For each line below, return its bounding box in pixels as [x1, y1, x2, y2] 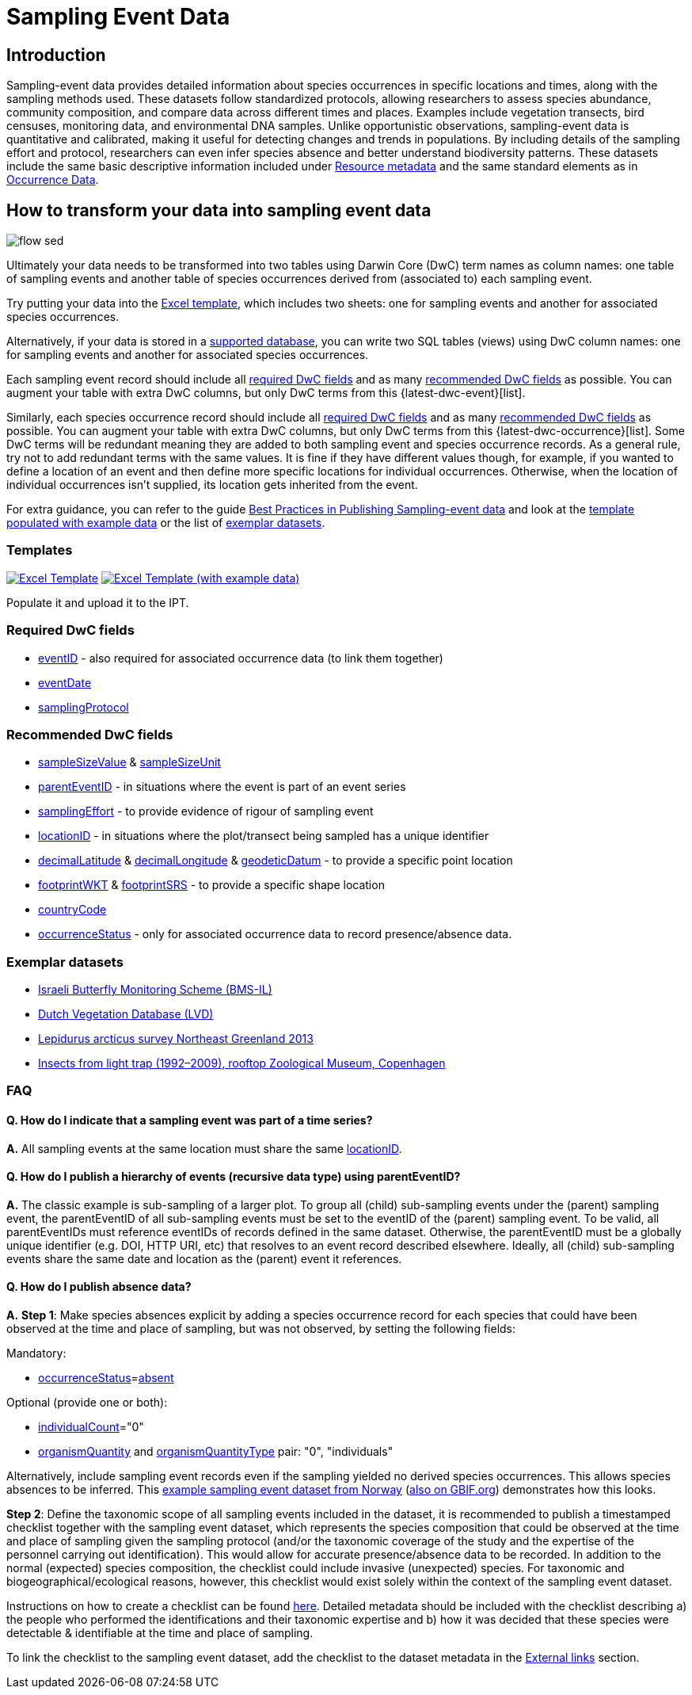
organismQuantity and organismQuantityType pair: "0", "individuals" [38, 1445, 394, 1459]
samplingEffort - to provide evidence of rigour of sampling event [38, 804, 374, 819]
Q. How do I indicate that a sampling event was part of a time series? [6, 1113, 373, 1127]
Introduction [6, 44, 106, 65]
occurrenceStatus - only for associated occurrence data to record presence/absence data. [38, 927, 512, 941]
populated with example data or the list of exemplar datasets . [6, 516, 325, 530]
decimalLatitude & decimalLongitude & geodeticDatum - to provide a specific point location [38, 853, 513, 868]
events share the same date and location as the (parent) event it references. [6, 1251, 402, 1266]
